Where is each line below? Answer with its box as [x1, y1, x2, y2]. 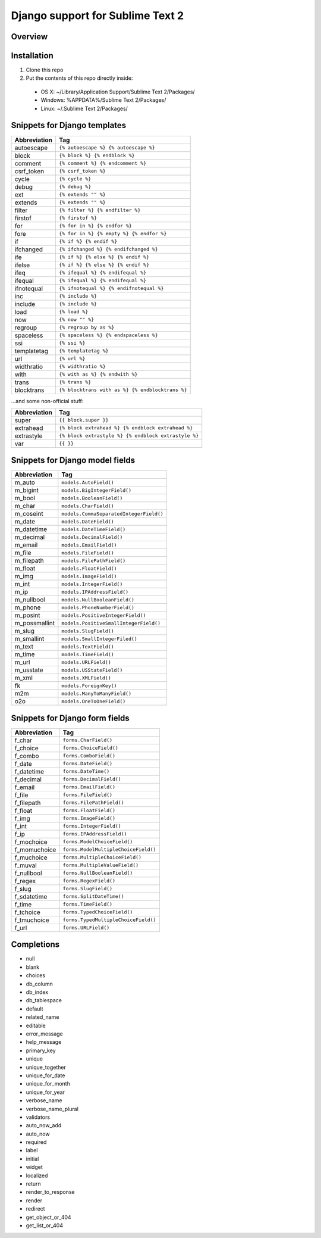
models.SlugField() [61, 628, 114, 634]
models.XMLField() [61, 675, 111, 681]
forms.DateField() [62, 760, 113, 767]
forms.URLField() [62, 925, 110, 931]
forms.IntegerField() [62, 823, 121, 830]
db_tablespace [26, 997, 62, 1004]
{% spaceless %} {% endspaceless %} [58, 332, 158, 339]
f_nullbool [14, 869, 42, 877]
